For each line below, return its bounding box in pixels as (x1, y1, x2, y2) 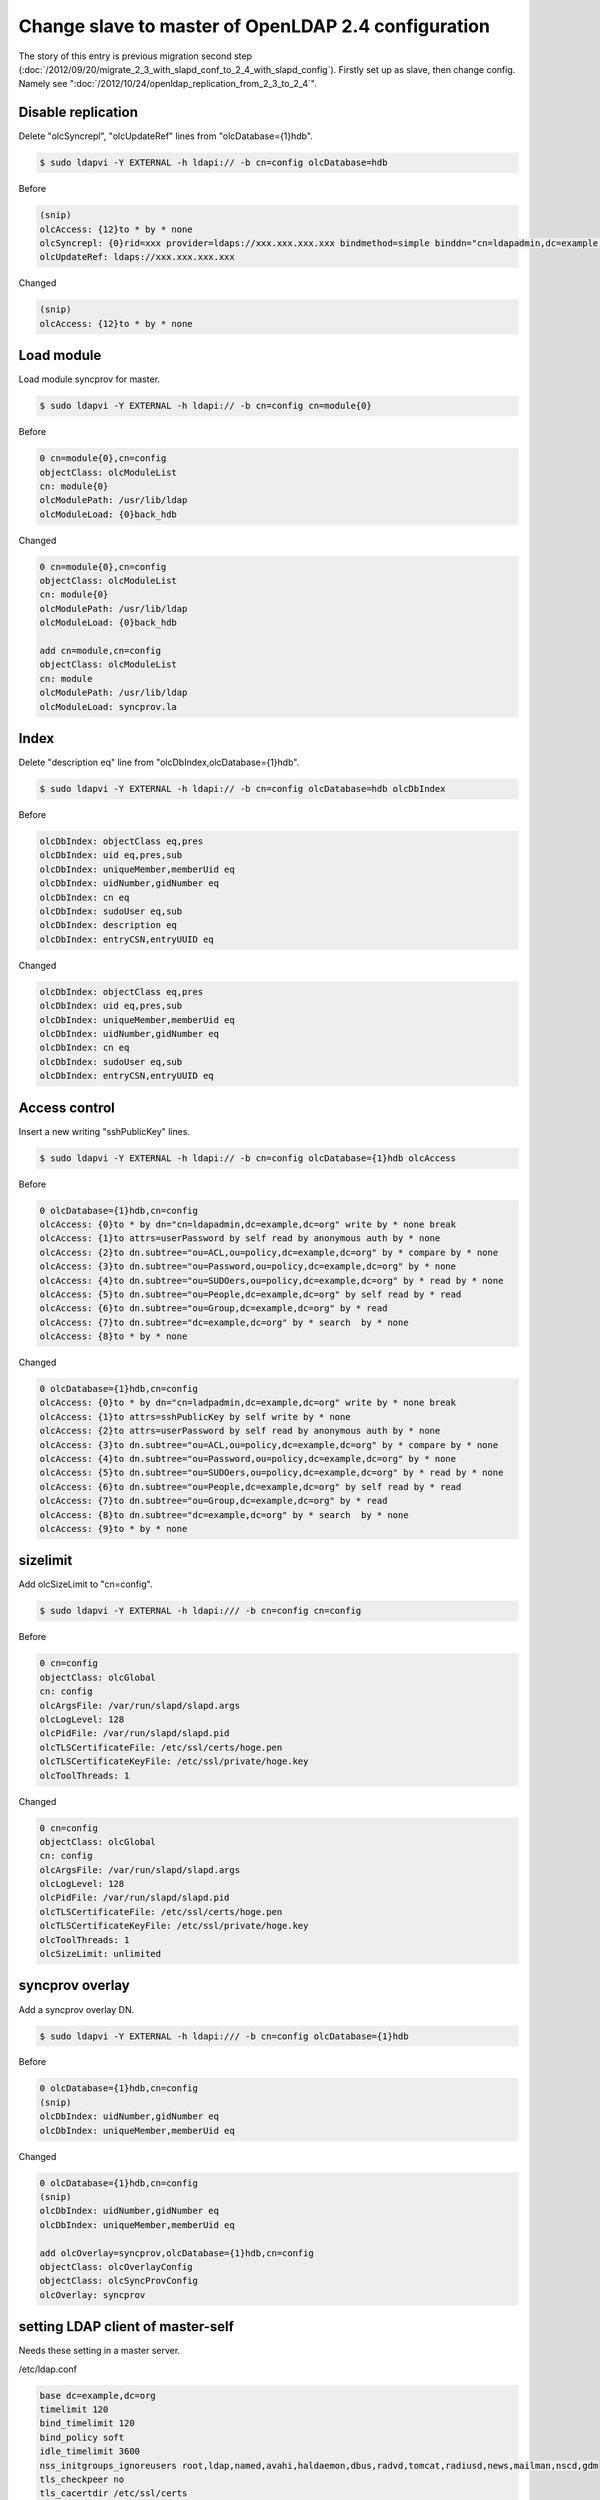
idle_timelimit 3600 (39, 2446, 140, 2457)
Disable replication (18, 104, 139, 121)
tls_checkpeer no (39, 2473, 125, 2485)
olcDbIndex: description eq (39, 920, 177, 931)
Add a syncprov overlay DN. (18, 2003, 135, 2015)
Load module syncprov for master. (18, 373, 160, 385)
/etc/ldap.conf (18, 2363, 77, 2375)
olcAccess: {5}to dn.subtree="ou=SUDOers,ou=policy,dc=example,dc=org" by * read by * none (39, 1467, 504, 1479)
